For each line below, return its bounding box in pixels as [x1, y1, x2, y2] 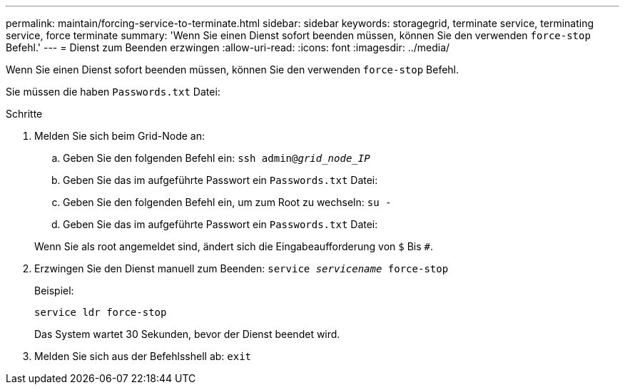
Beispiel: [34, 284, 74, 297]
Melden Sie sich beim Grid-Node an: [34, 130, 205, 142]
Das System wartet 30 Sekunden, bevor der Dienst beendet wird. [34, 328, 340, 340]
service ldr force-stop [34, 307, 167, 318]
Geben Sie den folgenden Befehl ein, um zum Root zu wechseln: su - [63, 196, 392, 208]
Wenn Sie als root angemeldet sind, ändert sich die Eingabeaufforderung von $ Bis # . [34, 240, 433, 252]
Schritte [6, 108, 43, 120]
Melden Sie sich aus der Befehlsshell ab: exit [34, 350, 252, 362]
